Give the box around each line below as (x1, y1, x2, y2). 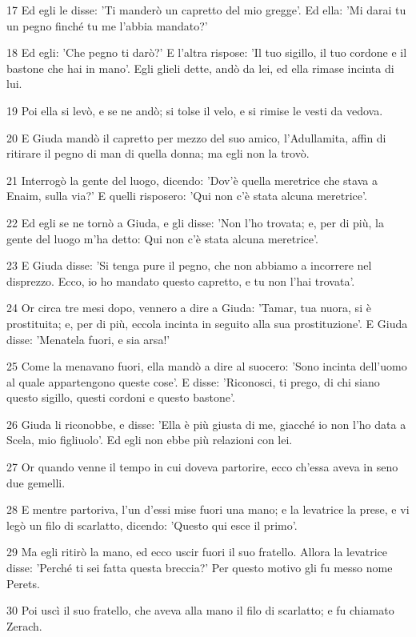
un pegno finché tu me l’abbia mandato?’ (6, 17, 208, 34)
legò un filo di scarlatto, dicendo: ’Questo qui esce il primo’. (6, 516, 298, 533)
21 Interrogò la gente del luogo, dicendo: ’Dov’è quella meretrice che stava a (6, 171, 378, 188)
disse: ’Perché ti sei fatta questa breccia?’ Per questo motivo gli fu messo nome (6, 559, 393, 576)
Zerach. (6, 617, 42, 634)
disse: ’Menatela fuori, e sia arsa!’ (6, 331, 170, 347)
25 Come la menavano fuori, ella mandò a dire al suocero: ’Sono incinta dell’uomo (6, 358, 407, 375)
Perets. (6, 575, 40, 591)
